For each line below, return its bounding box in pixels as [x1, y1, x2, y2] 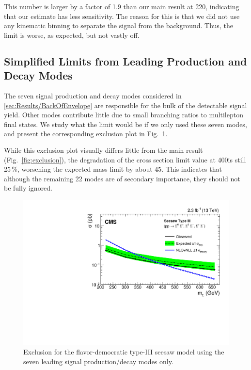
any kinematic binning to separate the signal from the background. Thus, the [4, 20, 233, 31]
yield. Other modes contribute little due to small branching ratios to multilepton [4, 110, 243, 120]
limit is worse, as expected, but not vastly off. [4, 30, 140, 40]
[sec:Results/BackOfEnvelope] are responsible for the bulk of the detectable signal [4, 100, 247, 110]
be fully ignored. [4, 183, 53, 193]
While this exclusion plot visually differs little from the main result [4, 145, 203, 155]
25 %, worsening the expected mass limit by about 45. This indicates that [4, 164, 222, 174]
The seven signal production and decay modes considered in [4, 90, 182, 100]
